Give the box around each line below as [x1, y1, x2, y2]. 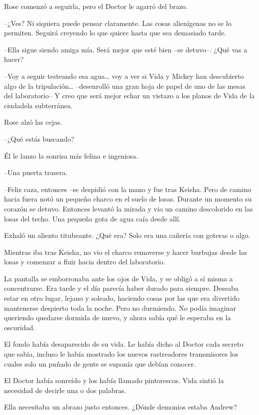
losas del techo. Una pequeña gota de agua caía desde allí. [4, 213, 181, 223]
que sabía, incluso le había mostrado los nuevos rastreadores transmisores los [4, 349, 239, 359]
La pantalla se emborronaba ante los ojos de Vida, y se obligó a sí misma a [4, 273, 233, 283]
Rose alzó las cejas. [4, 117, 62, 127]
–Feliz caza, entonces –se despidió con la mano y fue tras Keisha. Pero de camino [4, 184, 252, 194]
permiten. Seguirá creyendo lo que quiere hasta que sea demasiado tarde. [4, 27, 227, 38]
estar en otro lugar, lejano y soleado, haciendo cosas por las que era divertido [4, 293, 240, 303]
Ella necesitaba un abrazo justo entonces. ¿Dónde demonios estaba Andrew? [4, 402, 237, 412]
